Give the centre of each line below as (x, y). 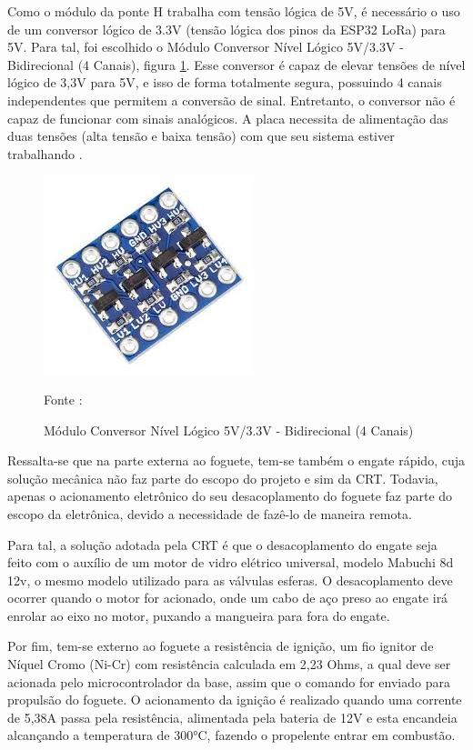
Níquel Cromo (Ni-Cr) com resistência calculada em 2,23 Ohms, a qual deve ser (229, 664)
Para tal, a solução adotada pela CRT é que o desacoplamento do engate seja (222, 544)
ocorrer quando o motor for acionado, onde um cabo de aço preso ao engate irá (228, 598)
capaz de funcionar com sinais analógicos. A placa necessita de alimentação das (228, 118)
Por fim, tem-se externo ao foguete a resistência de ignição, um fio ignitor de (221, 646)
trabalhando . (45, 153)
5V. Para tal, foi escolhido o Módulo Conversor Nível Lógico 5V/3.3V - (206, 47)
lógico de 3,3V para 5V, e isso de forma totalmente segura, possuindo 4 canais (225, 82)
